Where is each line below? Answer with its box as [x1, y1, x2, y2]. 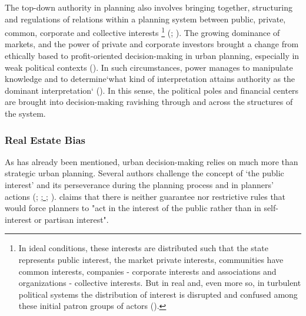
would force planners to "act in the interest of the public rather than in [5, 202, 261, 214]
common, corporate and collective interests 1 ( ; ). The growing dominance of [5, 25, 280, 38]
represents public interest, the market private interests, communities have [18, 253, 284, 265]
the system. [5, 107, 46, 119]
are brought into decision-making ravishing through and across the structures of [5, 96, 293, 108]
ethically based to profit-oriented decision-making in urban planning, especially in [5, 50, 300, 62]
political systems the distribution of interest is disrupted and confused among [18, 288, 298, 300]
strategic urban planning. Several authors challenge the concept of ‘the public [5, 167, 284, 179]
